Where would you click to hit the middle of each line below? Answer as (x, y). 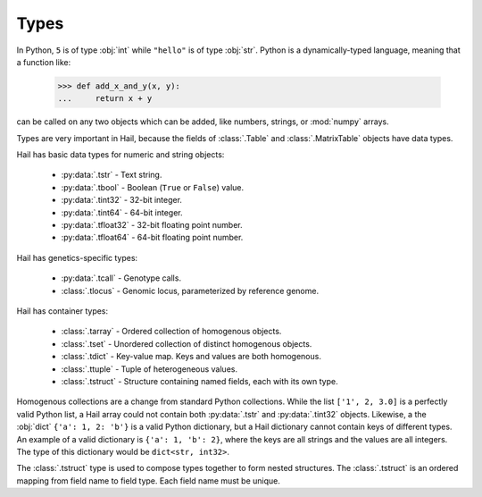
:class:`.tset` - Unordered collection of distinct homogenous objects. (187, 343)
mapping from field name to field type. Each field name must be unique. (148, 480)
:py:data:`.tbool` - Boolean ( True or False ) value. (153, 187)
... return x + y (105, 99)
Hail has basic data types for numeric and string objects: (120, 155)
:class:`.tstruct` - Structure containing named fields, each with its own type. (199, 381)
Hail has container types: (62, 311)
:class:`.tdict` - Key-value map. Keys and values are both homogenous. (191, 357)
